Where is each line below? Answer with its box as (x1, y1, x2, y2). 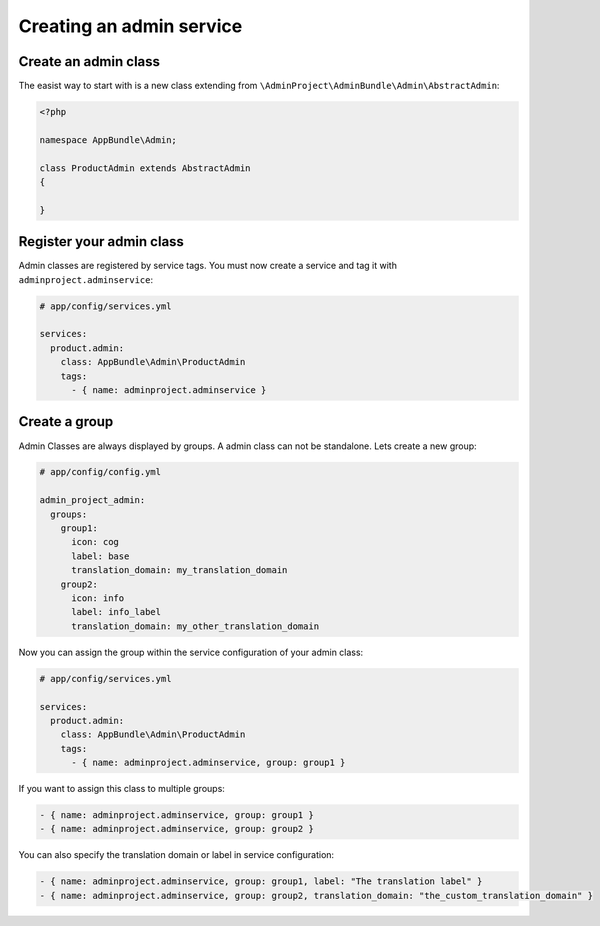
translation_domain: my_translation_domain (71, 565, 288, 576)
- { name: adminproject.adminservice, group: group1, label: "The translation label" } (39, 876, 483, 887)
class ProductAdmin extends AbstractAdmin (39, 162, 251, 174)
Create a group (18, 413, 114, 430)
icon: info (71, 593, 125, 604)
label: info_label (71, 606, 162, 618)
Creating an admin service (18, 15, 243, 37)
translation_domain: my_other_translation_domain (71, 620, 320, 632)
